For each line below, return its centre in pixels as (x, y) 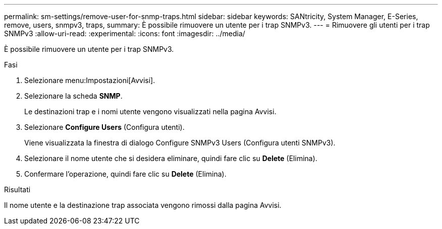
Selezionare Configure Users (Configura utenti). (104, 127)
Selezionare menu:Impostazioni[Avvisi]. (90, 80)
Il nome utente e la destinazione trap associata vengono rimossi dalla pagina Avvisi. (143, 205)
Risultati (17, 189)
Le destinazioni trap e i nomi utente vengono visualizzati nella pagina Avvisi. (150, 111)
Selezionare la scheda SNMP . (73, 96)
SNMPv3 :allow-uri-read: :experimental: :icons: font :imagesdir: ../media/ (125, 33)
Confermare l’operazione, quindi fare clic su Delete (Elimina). (125, 174)
